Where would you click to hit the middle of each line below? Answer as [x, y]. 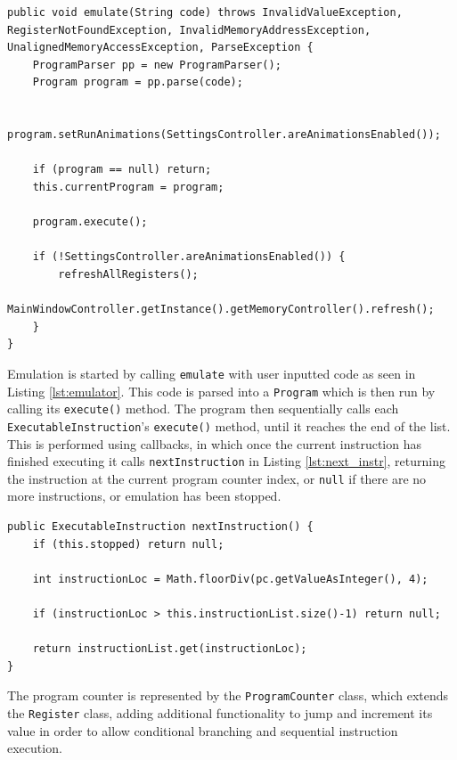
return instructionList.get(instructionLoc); [170, 649]
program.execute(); [90, 222]
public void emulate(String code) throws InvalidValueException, [205, 12]
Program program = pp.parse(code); [138, 82]
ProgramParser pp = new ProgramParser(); [157, 65]
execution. [35, 748]
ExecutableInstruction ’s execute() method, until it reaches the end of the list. [229, 425]
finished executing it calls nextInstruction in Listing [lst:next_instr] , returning [226, 461]
